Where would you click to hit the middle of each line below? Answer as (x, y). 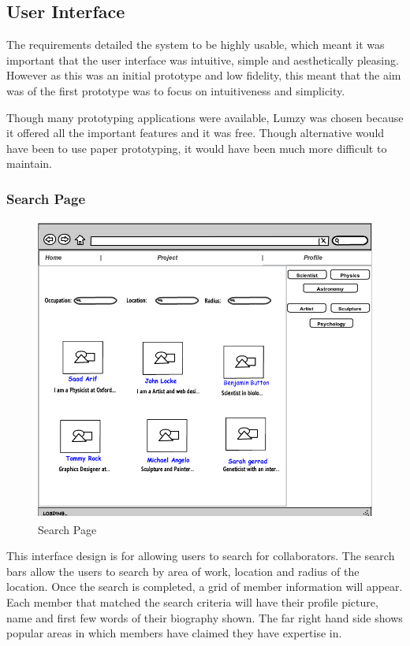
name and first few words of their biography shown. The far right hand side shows (205, 617)
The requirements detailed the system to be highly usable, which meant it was (196, 45)
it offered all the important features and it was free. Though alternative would (196, 133)
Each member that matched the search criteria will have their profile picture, (192, 602)
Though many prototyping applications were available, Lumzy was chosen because (205, 117)
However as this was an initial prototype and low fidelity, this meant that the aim (204, 75)
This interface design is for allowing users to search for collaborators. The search (201, 556)
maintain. (29, 163)
